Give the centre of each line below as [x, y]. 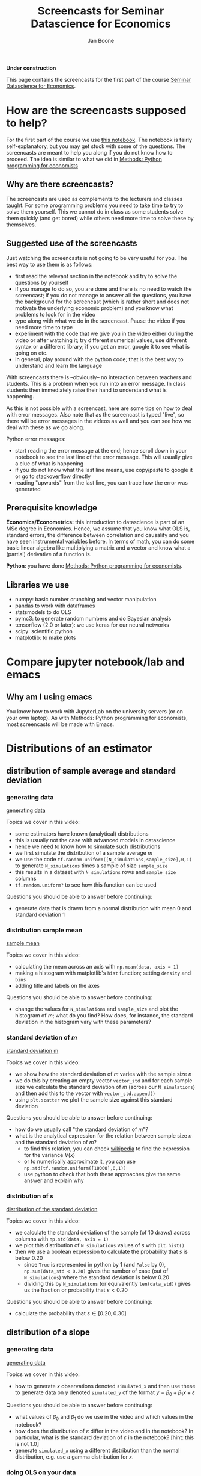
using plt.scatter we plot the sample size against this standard [94, 1099]
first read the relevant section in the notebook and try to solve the [96, 276]
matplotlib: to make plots [45, 638]
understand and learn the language [58, 365]
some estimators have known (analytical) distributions [82, 834]
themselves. [21, 225]
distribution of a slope [48, 1332]
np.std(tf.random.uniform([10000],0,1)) [75, 1168]
